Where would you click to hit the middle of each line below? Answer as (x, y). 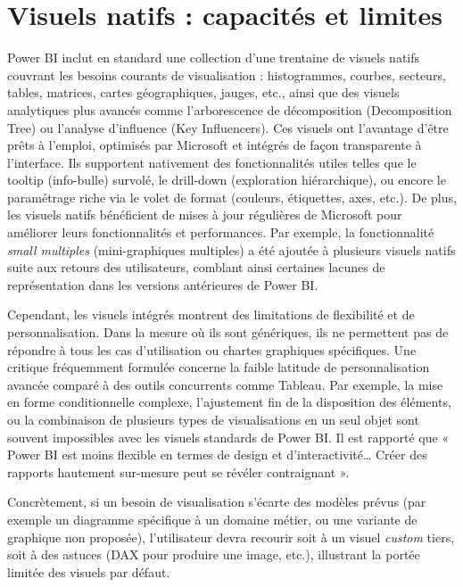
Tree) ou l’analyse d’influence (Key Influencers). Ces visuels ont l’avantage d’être (228, 127)
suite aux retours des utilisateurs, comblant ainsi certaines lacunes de (196, 267)
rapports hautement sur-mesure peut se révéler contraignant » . (178, 471)
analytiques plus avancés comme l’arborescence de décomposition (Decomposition (230, 109)
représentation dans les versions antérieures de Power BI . (163, 284)
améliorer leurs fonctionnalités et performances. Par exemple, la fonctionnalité (221, 232)
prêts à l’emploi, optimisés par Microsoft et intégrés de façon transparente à (215, 145)
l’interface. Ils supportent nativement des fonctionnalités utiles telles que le (212, 162)
